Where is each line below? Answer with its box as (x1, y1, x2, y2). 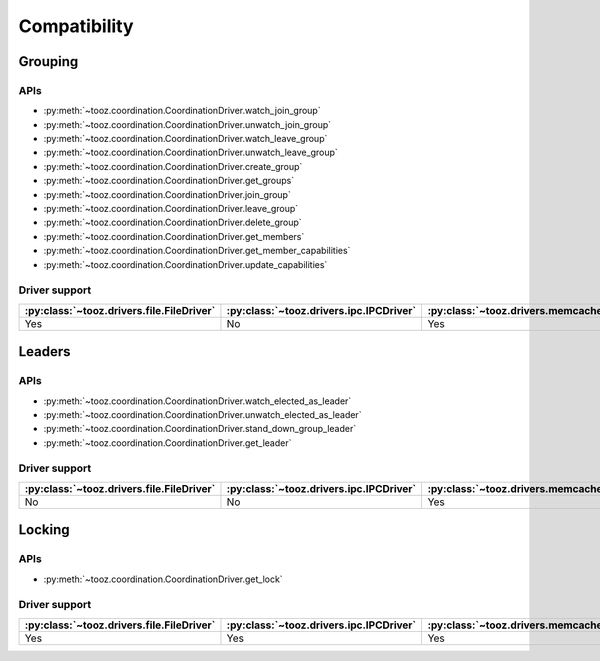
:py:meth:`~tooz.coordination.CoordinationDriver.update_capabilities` (43, 258, 328, 270)
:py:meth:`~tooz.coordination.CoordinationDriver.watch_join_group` (43, 105, 321, 117)
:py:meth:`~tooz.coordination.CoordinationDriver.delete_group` (43, 216, 302, 229)
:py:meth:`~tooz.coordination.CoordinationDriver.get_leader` (43, 436, 292, 449)
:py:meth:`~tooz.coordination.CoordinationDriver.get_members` (43, 230, 305, 242)
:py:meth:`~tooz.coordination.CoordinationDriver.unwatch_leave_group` (43, 146, 339, 159)
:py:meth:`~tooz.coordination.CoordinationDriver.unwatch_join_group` (43, 118, 332, 130)
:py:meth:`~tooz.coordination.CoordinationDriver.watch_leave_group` (43, 133, 328, 145)
